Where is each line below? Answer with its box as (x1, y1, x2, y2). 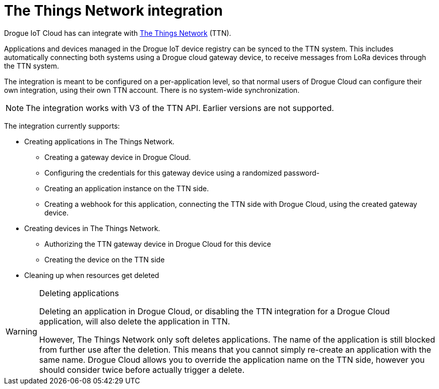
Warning (6, 326, 37, 337)
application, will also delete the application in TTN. (39, 316, 230, 326)
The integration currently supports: (4, 121, 120, 130)
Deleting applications (39, 288, 119, 298)
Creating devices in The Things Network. (24, 224, 160, 233)
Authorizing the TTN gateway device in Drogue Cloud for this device (44, 239, 271, 248)
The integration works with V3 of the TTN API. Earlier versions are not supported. (26, 102, 334, 113)
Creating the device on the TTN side (44, 255, 165, 264)
